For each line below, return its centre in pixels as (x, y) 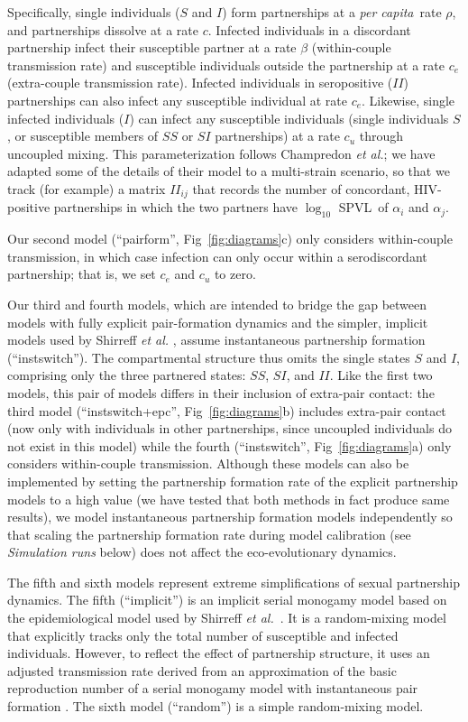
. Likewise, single (408, 100)
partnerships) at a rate (277, 136)
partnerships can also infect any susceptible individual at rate (177, 100)
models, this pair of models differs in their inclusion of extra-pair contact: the (221, 392)
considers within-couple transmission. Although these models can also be (208, 463)
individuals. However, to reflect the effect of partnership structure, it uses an (219, 653)
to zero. (235, 274)
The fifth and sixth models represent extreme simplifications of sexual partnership (234, 582)
